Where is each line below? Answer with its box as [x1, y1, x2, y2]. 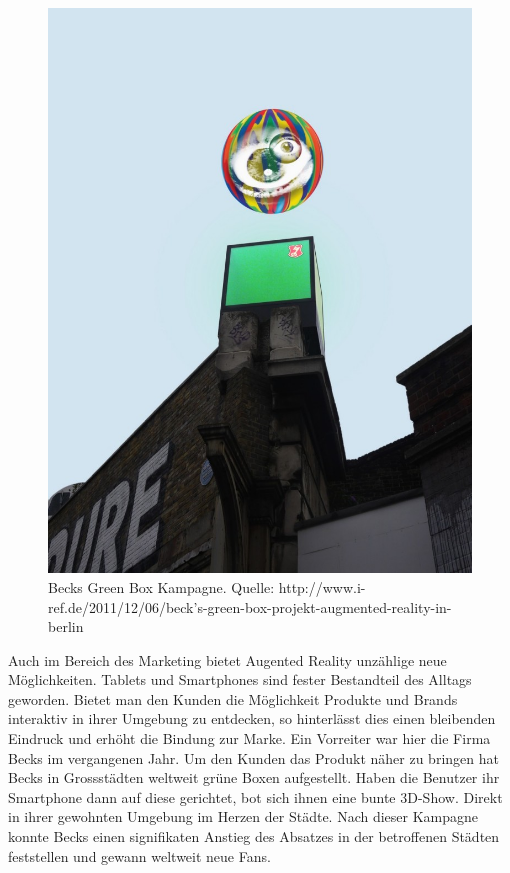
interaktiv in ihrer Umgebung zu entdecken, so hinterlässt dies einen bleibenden [8, 708, 496, 729]
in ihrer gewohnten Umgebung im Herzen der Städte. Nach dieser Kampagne [8, 806, 479, 827]
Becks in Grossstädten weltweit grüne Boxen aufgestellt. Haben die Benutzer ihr [8, 767, 500, 788]
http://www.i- [278, 576, 366, 597]
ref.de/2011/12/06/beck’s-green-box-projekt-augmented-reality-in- [48, 596, 452, 617]
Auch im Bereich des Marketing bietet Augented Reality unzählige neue [8, 649, 447, 670]
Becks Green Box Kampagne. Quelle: [48, 576, 275, 597]
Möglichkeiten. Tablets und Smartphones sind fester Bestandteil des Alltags [8, 669, 472, 690]
